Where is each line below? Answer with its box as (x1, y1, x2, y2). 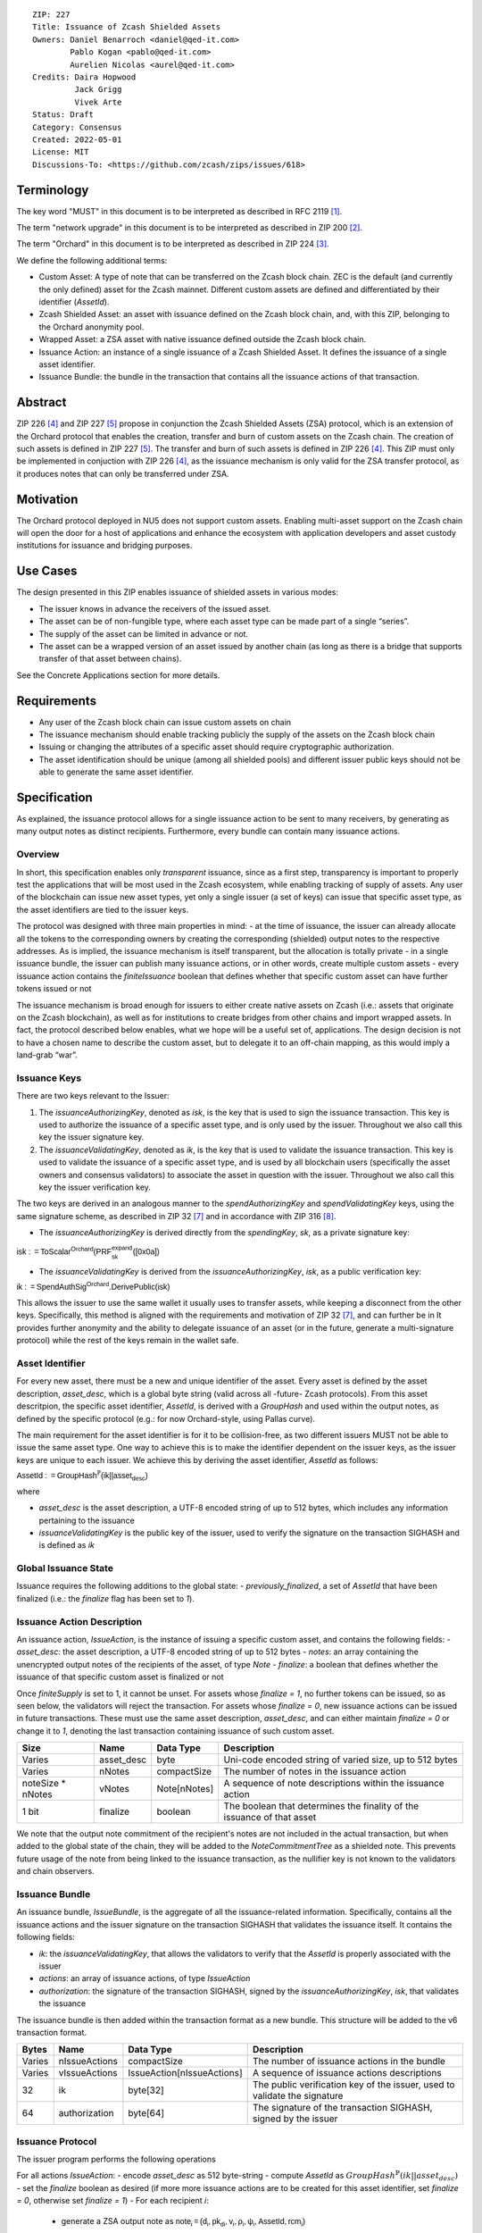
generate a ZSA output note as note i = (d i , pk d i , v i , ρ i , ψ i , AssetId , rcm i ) (61, 2215, 305, 2228)
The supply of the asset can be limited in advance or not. (38, 628, 249, 639)
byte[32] (128, 2084, 164, 2096)
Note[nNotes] (156, 1783, 214, 1795)
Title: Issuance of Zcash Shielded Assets (32, 22, 221, 32)
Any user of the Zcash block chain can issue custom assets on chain (38, 716, 292, 727)
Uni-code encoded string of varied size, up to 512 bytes (223, 1753, 459, 1766)
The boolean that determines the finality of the (223, 1800, 420, 1812)
